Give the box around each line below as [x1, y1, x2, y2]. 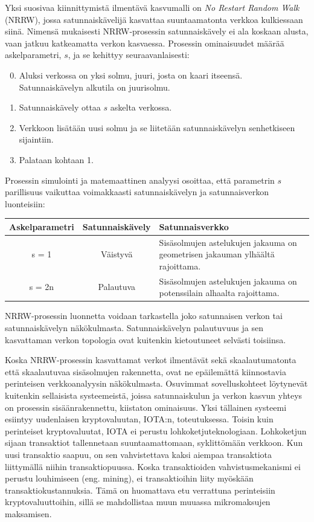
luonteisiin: [5, 197, 45, 210]
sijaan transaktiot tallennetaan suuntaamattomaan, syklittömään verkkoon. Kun [5, 436, 303, 449]
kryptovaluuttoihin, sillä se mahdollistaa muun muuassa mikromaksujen [5, 495, 271, 508]
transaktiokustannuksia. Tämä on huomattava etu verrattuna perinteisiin [5, 483, 275, 496]
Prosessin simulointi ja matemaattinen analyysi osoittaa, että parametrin [5, 173, 275, 186]
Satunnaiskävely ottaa [19, 101, 101, 114]
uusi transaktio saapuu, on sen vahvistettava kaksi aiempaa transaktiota [5, 448, 272, 460]
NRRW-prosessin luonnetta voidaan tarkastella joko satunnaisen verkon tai [5, 309, 283, 322]
